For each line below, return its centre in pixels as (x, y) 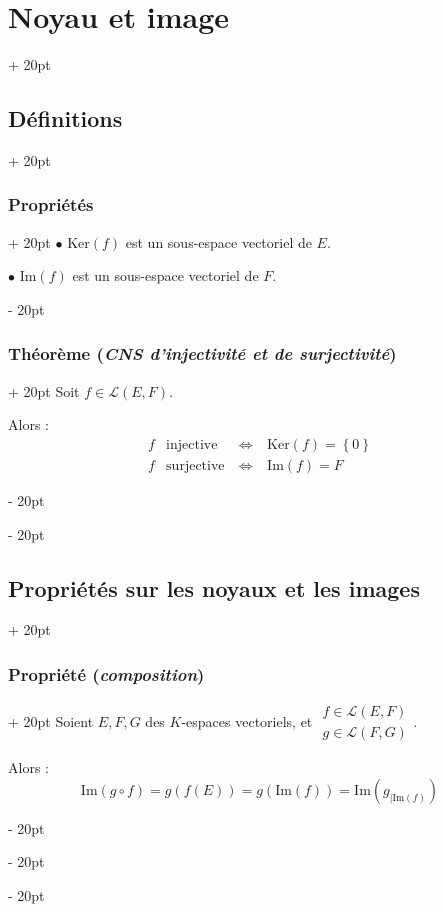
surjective (195, 465)
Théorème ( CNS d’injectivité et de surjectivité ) (202, 353)
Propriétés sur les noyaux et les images (214, 587)
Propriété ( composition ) (106, 673)
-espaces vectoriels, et (247, 720)
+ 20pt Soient (51, 720)
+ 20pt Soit (44, 390)
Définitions (65, 118)
